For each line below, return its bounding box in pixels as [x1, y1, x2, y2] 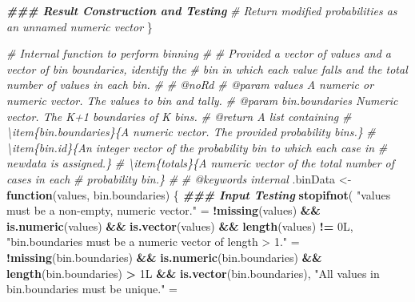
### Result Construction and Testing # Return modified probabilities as [6, 2, 397, 18]
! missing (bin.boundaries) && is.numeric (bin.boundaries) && [6, 248, 322, 265]
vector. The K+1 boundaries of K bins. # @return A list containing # [6, 107, 352, 124]
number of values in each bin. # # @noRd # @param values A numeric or [6, 76, 374, 93]
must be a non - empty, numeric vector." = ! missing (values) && [6, 202, 321, 219]
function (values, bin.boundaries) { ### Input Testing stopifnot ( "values [6, 186, 391, 203]
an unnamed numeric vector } [6, 18, 153, 34]
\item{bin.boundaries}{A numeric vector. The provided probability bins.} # [6, 123, 376, 140]
